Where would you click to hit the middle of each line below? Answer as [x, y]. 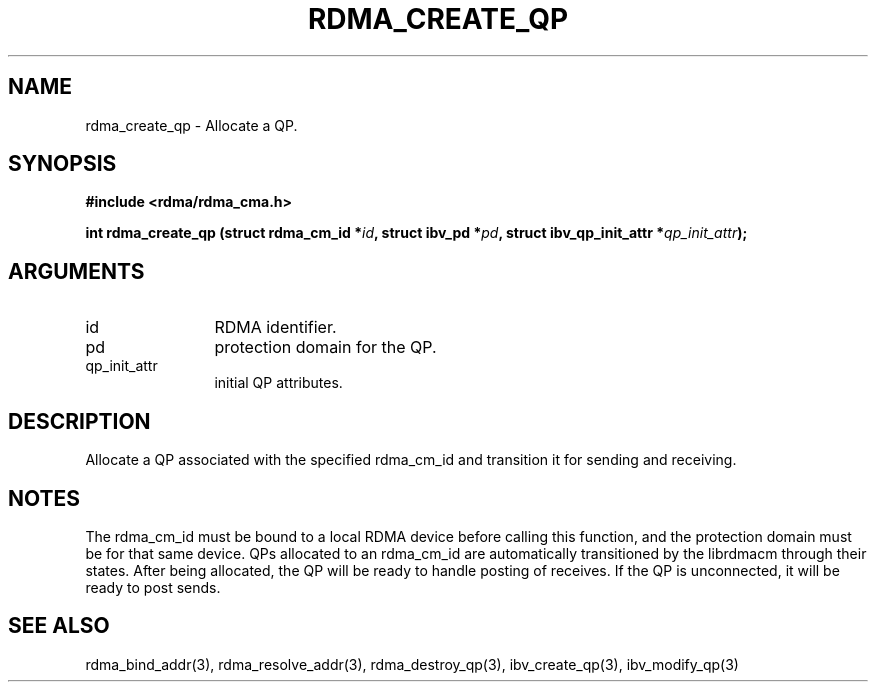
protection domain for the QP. [325, 347]
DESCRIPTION [79, 421]
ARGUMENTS [76, 271]
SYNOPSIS [62, 164]
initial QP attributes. [278, 383]
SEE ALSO [59, 626]
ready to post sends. [153, 587]
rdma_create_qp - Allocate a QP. [191, 125]
